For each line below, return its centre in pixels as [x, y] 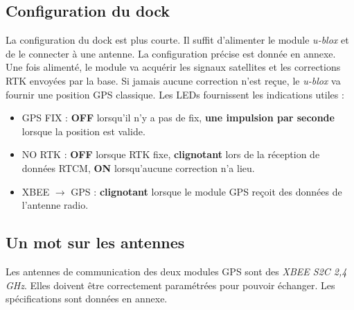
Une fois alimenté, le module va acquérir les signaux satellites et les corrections [173, 67]
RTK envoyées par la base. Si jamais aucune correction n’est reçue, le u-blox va [173, 80]
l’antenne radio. [55, 205]
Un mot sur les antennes [95, 242]
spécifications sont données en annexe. [87, 299]
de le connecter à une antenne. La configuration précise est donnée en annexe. [171, 53]
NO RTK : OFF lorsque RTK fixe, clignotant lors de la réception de [171, 154]
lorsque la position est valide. [83, 131]
